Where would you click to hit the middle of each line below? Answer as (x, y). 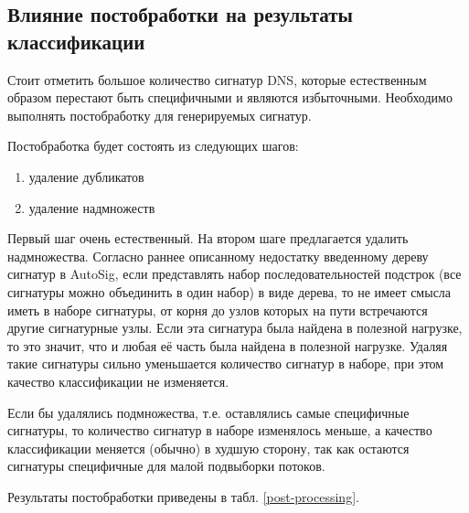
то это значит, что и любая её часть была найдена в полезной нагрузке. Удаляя (228, 345)
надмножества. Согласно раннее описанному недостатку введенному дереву (218, 256)
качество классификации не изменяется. (118, 381)
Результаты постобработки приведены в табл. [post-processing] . (183, 496)
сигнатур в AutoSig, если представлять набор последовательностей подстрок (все (234, 274)
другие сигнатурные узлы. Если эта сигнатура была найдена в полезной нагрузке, (235, 328)
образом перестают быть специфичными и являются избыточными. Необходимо (230, 97)
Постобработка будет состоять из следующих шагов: (153, 146)
